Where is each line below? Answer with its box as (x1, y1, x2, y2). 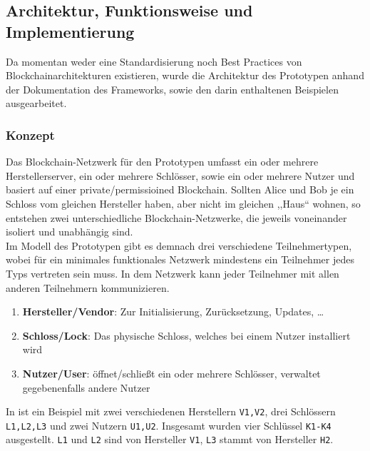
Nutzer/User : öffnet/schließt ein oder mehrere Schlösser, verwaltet (22, 365, 321, 380)
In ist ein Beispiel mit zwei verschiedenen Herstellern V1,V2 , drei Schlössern (6, 404, 336, 419)
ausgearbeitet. (6, 96, 67, 111)
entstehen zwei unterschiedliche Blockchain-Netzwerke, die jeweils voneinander (6, 210, 347, 225)
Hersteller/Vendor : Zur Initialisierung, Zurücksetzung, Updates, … (22, 304, 324, 319)
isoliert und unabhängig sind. (6, 224, 133, 239)
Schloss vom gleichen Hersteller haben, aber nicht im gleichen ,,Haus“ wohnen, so (6, 196, 361, 211)
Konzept (6, 126, 55, 143)
